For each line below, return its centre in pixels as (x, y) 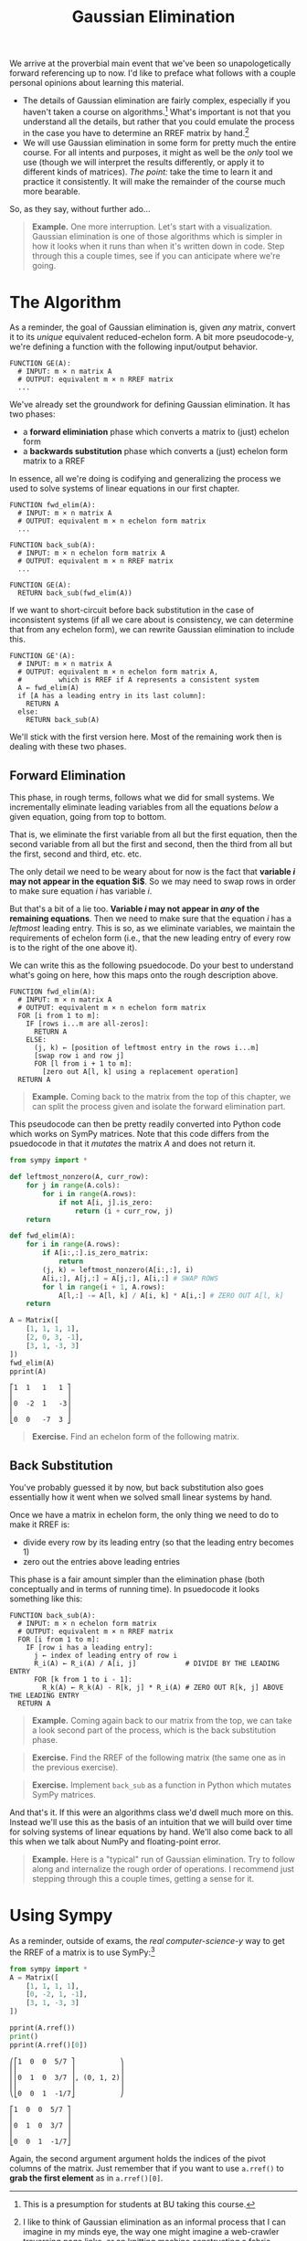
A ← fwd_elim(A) (48, 688)
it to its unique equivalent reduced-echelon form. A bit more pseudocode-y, (152, 337)
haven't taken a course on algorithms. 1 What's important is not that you (156, 111)
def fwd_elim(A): (42, 1236)
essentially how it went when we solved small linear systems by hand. (141, 1497)
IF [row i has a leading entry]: (90, 1648)
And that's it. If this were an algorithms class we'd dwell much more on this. (152, 1812)
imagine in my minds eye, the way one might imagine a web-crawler (151, 2231)
